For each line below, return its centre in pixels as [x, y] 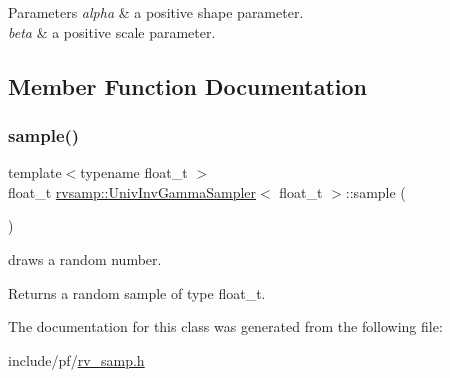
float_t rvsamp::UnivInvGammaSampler [132, 191]
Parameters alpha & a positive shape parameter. [156, 12]
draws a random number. [85, 258]
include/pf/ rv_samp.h [76, 359]
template [35, 172]
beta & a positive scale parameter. [112, 31]
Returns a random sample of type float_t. [137, 292]
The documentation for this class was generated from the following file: [225, 326]
